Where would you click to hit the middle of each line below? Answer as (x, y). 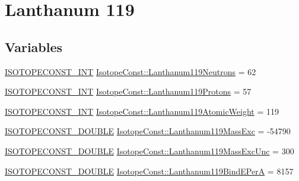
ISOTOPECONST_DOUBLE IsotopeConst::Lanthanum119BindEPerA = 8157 (149, 171)
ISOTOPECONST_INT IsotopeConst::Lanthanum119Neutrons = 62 (131, 71)
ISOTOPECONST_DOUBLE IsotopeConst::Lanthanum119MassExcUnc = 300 (149, 151)
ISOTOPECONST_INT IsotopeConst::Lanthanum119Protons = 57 (128, 91)
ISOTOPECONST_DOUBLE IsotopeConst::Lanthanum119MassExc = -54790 (148, 131)
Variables (34, 46)
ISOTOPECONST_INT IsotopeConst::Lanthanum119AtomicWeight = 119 (142, 111)
